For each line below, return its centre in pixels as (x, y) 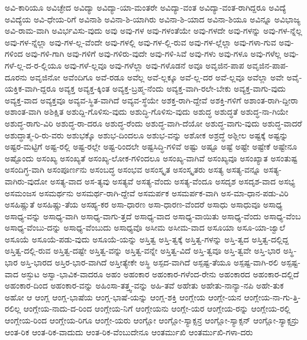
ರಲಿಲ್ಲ (13, 308)
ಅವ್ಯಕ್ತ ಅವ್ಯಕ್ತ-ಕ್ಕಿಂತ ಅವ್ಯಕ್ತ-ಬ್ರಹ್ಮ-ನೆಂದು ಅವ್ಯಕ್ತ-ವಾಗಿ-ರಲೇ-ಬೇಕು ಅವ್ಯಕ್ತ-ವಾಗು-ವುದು (172, 88)
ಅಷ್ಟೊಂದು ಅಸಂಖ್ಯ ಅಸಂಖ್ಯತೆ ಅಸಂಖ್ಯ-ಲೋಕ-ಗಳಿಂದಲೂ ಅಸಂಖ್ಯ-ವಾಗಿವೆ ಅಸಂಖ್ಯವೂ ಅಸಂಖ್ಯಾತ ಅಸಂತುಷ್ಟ (151, 158)
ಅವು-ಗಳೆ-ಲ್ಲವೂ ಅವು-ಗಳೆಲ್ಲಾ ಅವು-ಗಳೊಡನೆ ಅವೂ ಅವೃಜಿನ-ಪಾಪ (154, 65)
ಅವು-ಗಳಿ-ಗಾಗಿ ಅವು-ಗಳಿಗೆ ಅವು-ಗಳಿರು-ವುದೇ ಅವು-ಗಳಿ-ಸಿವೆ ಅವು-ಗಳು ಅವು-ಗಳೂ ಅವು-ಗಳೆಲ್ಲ (153, 54)
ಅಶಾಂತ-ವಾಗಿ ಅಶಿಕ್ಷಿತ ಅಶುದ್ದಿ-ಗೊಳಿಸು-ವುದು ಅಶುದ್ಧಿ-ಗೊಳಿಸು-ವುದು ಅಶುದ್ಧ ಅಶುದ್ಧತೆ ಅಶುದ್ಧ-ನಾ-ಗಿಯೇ (147, 111)
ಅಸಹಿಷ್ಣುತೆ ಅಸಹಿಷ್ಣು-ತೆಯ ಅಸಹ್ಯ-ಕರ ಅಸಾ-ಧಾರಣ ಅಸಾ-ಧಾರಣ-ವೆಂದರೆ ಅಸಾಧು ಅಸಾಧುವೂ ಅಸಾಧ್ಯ (144, 204)
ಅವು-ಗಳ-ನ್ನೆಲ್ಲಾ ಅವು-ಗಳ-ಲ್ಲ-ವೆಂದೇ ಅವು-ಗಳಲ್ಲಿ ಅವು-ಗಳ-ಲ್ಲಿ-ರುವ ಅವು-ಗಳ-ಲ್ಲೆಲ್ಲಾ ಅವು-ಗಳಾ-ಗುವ (140, 42)
